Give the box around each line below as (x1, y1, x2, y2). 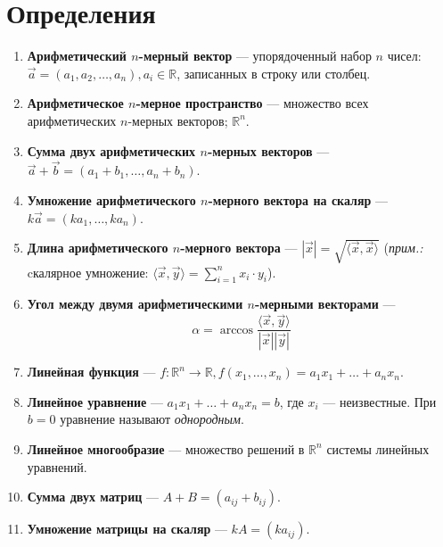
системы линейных (326, 439, 430, 458)
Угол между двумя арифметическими (27, 294, 243, 313)
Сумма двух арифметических (27, 141, 196, 160)
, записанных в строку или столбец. (176, 63, 371, 82)
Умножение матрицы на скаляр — (27, 519, 227, 538)
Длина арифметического (27, 238, 168, 257)
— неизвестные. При (323, 392, 437, 410)
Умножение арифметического (27, 190, 196, 209)
